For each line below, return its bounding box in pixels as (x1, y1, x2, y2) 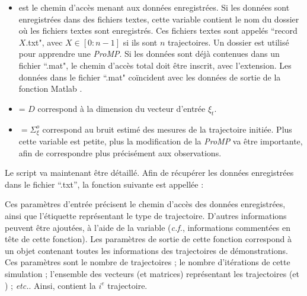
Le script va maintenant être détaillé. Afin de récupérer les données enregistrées (5, 166, 294, 179)
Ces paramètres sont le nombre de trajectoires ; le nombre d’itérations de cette (5, 256, 290, 268)
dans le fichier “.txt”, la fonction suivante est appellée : (5, 178, 204, 190)
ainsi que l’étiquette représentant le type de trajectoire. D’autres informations (5, 209, 287, 221)
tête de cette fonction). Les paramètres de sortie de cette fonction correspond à (5, 233, 292, 245)
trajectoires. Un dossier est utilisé (167, 36, 289, 48)
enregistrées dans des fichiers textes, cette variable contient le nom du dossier (18, 12, 299, 25)
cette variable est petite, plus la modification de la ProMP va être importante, (18, 135, 303, 147)
